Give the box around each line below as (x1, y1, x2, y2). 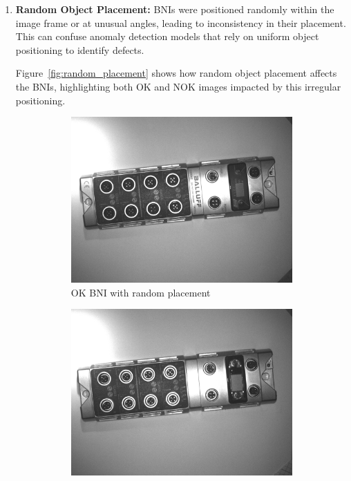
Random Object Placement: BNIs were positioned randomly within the (15, 2, 334, 16)
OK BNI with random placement (70, 285, 211, 299)
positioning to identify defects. (15, 42, 144, 57)
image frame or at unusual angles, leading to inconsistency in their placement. (15, 15, 346, 30)
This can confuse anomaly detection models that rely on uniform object (15, 29, 319, 44)
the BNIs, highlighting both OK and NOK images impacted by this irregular (15, 79, 341, 93)
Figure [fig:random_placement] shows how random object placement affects (15, 66, 337, 80)
